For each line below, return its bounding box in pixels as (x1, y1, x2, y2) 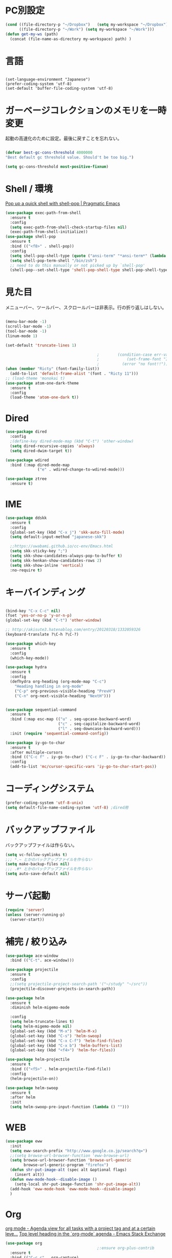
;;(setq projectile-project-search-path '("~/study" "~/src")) (10, 981, 147, 986)
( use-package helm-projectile (5, 1057, 70, 1062)
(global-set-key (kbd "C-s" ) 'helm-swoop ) (10, 1033, 102, 1038)
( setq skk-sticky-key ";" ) (10, 549, 68, 554)
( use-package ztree (5, 476, 47, 481)
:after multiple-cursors (10, 750, 63, 755)
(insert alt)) (14, 1172, 45, 1177)
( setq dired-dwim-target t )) (10, 448, 72, 453)
